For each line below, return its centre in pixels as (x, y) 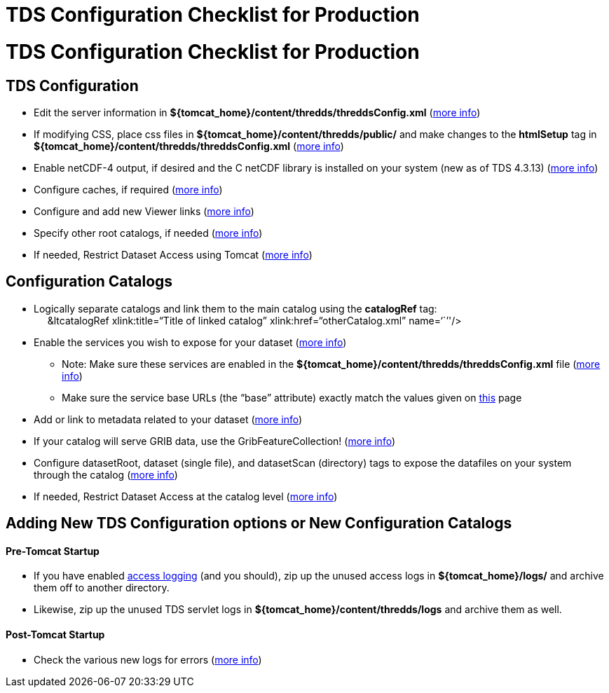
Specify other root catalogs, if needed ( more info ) (148, 233)
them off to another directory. (102, 588)
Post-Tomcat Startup (55, 635)
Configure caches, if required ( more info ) (128, 189)
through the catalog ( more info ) (106, 474)
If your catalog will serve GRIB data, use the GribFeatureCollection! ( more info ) (215, 441)
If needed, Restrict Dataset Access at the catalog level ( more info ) (186, 496)
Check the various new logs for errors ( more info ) (148, 659)
